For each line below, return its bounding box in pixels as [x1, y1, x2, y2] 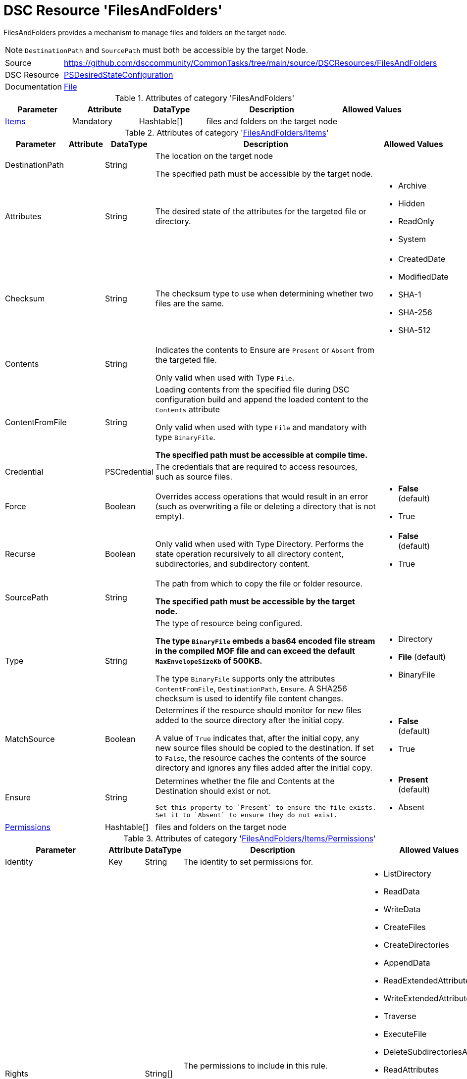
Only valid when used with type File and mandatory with [155, 422, 367, 432]
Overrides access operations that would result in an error [155, 491, 368, 501]
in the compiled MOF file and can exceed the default [155, 645, 355, 656]
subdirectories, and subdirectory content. [155, 558, 310, 569]
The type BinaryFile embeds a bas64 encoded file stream [155, 636, 375, 646]
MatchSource [5, 734, 55, 744]
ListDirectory [383, 868, 431, 879]
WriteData [383, 904, 421, 914]
